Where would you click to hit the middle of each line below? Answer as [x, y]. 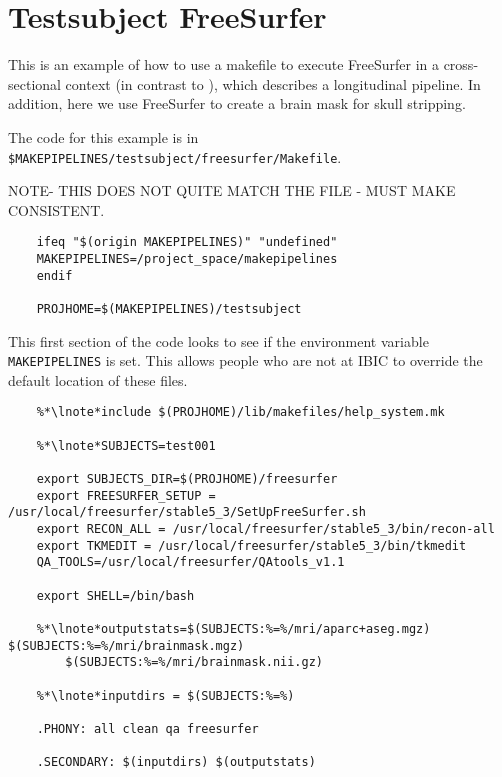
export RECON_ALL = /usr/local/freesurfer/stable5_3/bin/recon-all [265, 529]
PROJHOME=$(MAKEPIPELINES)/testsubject [169, 308]
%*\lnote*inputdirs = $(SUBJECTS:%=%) [165, 695]
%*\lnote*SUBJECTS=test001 [126, 445]
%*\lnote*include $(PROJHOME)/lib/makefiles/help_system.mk [240, 412]
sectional [34, 83]
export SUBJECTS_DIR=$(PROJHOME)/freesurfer [187, 479]
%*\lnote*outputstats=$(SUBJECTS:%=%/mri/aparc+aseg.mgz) [233, 629]
